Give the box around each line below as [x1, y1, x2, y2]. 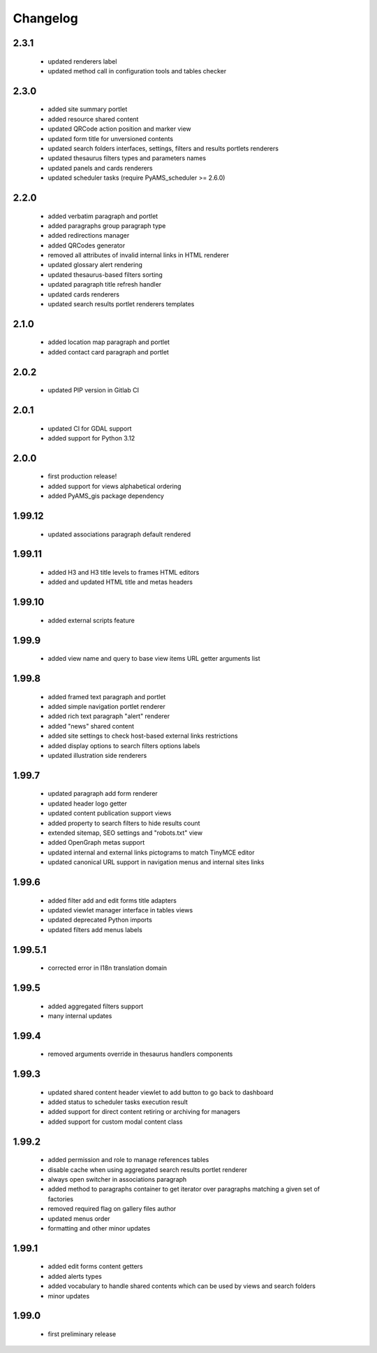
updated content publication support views [47, 809, 172, 817]
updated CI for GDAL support [47, 424, 132, 433]
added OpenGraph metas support [47, 838, 145, 847]
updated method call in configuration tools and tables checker [47, 66, 227, 75]
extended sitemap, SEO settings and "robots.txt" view [47, 829, 202, 837]
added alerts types [47, 1272, 103, 1280]
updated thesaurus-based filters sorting [47, 270, 163, 279]
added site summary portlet [47, 105, 128, 113]
